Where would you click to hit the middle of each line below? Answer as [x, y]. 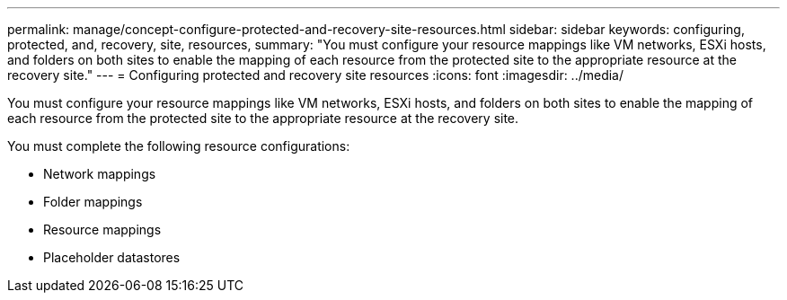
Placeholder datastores [112, 257]
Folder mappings [93, 202]
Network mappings [100, 174]
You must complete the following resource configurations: [179, 146]
